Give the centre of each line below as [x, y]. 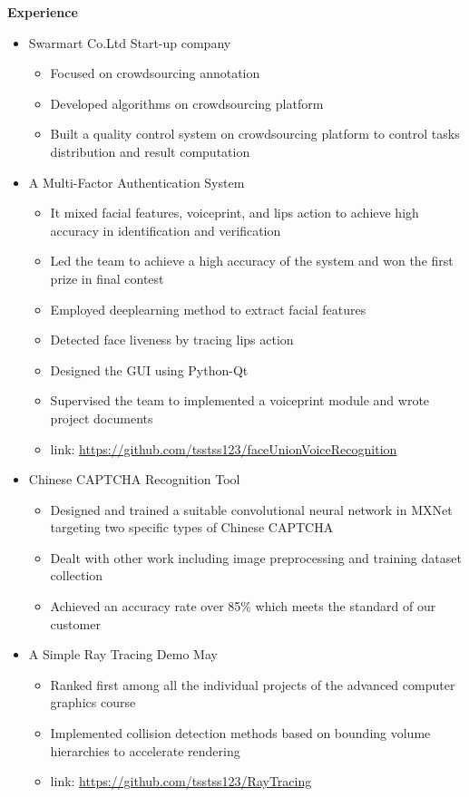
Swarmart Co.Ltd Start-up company [130, 42]
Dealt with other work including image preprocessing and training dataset [256, 557]
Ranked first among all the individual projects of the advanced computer [253, 684]
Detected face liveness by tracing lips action [172, 340]
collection [77, 575]
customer [75, 623]
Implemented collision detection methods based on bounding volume [240, 733]
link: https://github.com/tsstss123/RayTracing [181, 781]
